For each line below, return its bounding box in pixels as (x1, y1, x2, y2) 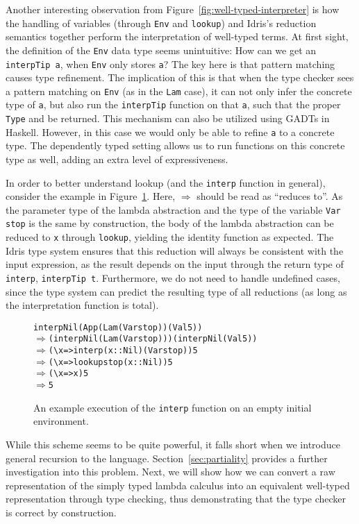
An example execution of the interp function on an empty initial (33, 400, 312, 414)
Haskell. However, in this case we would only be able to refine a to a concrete (6, 124, 335, 139)
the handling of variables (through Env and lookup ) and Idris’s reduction (6, 15, 317, 30)
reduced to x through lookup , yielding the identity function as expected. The (6, 230, 334, 244)
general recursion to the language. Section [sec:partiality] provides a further (6, 450, 328, 465)
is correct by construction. (6, 505, 117, 519)
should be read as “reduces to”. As (197, 189, 343, 203)
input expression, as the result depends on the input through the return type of (6, 257, 344, 271)
